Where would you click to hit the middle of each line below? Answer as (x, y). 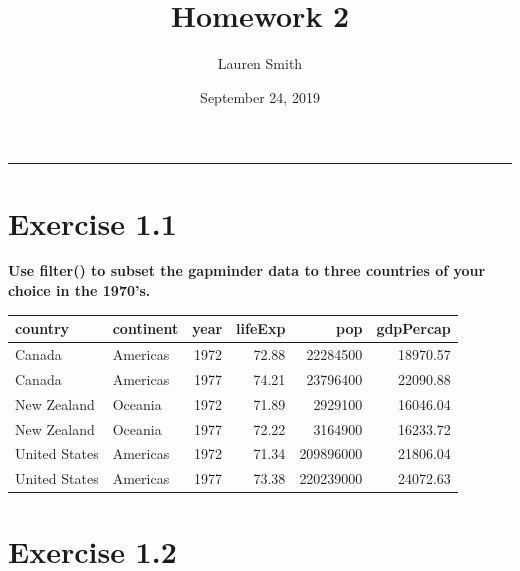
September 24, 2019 (260, 96)
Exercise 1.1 (92, 222)
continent (145, 328)
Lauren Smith (260, 63)
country (42, 328)
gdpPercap (413, 328)
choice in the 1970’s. (79, 290)
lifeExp (261, 328)
